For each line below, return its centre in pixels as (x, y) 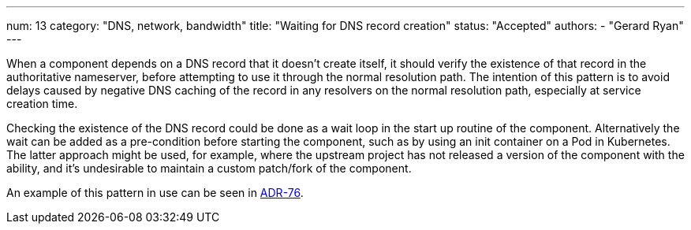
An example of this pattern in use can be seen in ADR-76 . (155, 193)
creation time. (42, 104)
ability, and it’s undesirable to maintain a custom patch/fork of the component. (209, 168)
